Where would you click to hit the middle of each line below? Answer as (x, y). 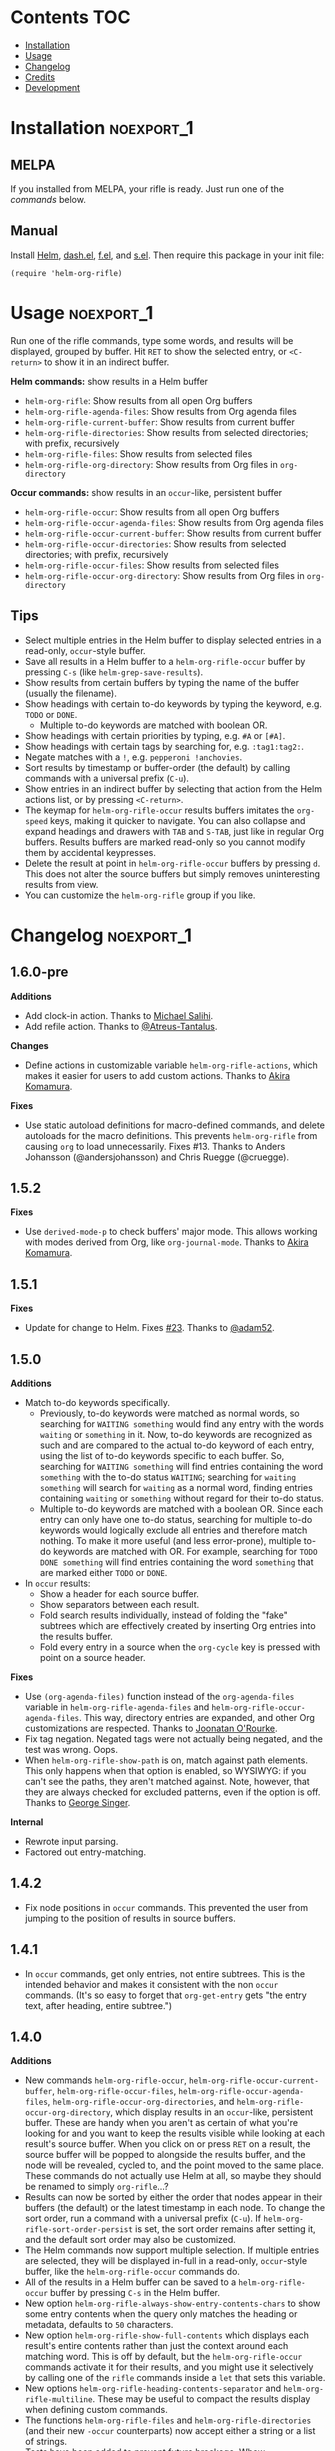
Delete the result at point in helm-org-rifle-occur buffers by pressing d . (172, 863)
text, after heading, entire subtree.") (98, 2005)
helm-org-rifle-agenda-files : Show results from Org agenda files (160, 411)
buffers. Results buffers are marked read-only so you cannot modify (165, 842)
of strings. (46, 2442)
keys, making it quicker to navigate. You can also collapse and (177, 820)
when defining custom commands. (96, 2410)
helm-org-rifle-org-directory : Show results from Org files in (151, 464)
